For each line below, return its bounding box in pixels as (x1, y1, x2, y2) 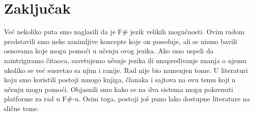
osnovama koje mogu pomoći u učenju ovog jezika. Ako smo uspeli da (4, 46, 214, 56)
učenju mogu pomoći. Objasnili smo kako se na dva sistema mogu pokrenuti (4, 84, 233, 94)
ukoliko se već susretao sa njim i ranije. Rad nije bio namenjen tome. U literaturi (4, 65, 248, 75)
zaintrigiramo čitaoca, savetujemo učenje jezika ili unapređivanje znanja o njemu (4, 55, 247, 65)
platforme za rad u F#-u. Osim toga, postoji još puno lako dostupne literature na (4, 93, 250, 104)
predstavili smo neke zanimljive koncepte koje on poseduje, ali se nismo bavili (4, 36, 237, 46)
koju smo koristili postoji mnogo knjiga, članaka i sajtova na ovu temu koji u (4, 74, 236, 85)
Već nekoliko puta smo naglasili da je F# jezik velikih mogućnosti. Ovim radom (4, 26, 245, 37)
